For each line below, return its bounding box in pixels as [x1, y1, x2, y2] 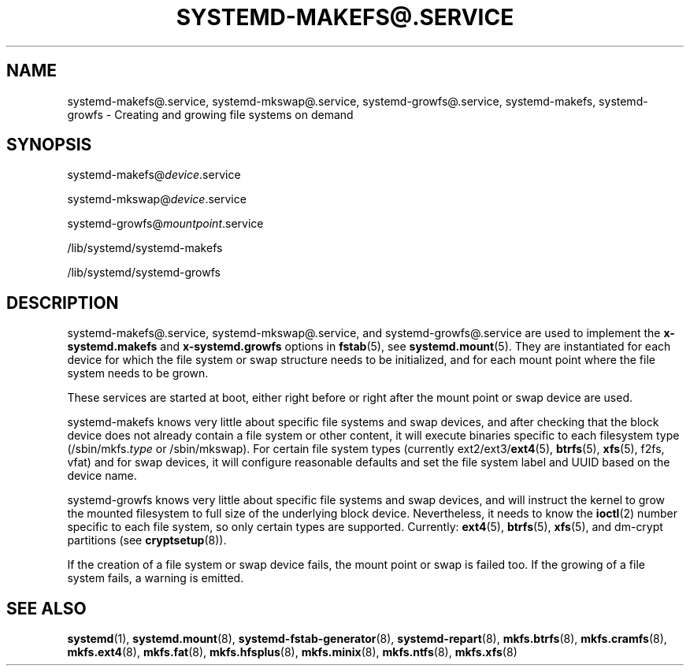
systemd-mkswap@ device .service [67, 192, 247, 206]
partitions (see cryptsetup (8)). [67, 533, 227, 548]
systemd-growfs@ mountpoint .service [67, 217, 264, 231]
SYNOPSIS [6, 135, 92, 155]
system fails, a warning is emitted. [67, 571, 244, 585]
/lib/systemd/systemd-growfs [67, 265, 221, 280]
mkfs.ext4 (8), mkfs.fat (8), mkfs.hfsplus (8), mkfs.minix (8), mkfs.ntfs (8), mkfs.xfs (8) [67, 645, 517, 659]
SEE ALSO [6, 598, 87, 618]
